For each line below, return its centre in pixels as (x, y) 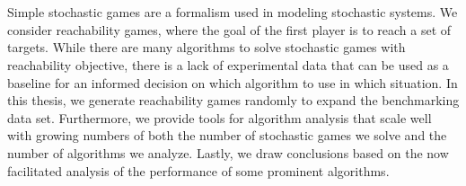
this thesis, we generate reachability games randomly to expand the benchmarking (233, 100)
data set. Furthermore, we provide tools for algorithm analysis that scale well (220, 117)
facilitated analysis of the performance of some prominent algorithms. (198, 170)
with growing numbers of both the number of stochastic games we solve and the (227, 135)
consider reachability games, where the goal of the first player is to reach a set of (229, 29)
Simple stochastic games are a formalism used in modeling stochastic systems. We (233, 12)
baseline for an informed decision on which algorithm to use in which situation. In (233, 82)
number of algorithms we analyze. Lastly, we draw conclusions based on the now (228, 152)
